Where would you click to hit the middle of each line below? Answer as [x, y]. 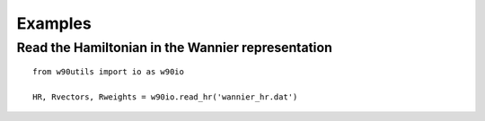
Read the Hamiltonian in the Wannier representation [174, 48]
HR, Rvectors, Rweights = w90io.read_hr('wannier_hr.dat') [165, 97]
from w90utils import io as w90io [108, 72]
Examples [54, 23]
